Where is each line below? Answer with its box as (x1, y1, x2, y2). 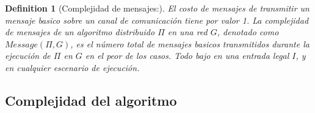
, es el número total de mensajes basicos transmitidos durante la (70, 37, 310, 50)
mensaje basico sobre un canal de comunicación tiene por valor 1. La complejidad (5, 13, 309, 26)
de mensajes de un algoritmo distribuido (5, 26, 155, 38)
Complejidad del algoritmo (5, 91, 177, 109)
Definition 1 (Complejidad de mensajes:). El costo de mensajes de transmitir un (5, 2, 310, 14)
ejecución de (5, 49, 51, 62)
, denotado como (217, 26, 279, 38)
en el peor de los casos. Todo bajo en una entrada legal (85, 49, 289, 62)
